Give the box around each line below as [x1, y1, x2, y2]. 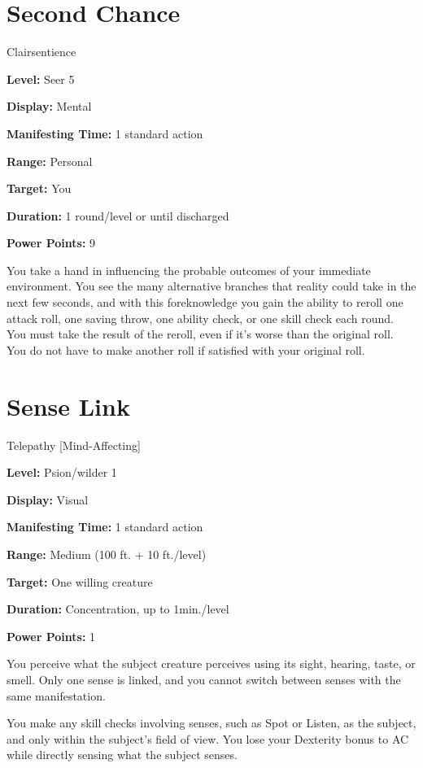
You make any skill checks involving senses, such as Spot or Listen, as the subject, [7, 714, 416, 731]
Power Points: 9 [7, 234, 96, 251]
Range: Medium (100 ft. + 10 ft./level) [7, 545, 207, 562]
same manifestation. [7, 687, 106, 704]
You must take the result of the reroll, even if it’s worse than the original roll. [7, 325, 394, 343]
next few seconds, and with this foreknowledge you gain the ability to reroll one [7, 294, 403, 311]
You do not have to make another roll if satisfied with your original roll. [7, 341, 365, 358]
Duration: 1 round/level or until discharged [7, 207, 229, 224]
